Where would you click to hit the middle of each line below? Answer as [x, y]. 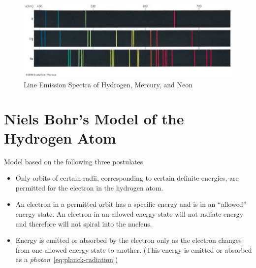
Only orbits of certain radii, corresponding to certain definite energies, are [127, 178]
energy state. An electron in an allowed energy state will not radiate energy [129, 214]
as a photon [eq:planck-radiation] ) [67, 259]
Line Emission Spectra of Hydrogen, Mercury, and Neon [108, 84]
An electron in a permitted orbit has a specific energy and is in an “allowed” [131, 204]
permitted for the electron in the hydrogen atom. [89, 187]
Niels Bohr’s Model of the [94, 118]
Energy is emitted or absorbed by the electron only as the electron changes [128, 240]
